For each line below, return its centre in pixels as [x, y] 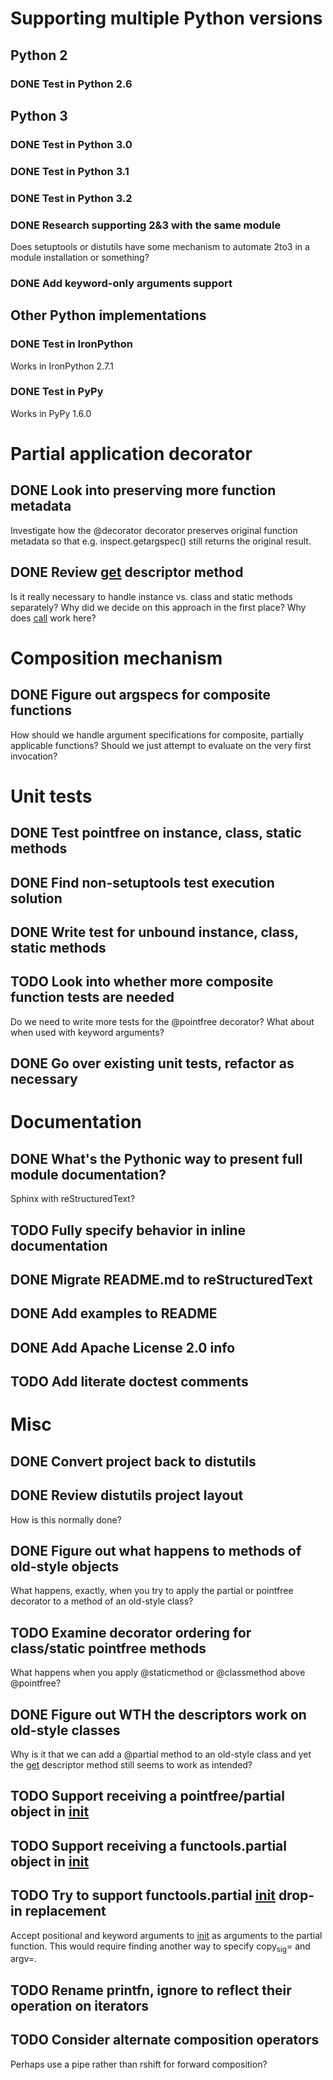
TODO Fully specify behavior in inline [128, 1230]
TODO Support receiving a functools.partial [148, 1845]
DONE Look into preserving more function [143, 490]
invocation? [34, 756]
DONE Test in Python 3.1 [70, 171]
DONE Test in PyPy [57, 392]
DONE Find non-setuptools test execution [142, 882]
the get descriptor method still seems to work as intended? [131, 1765]
